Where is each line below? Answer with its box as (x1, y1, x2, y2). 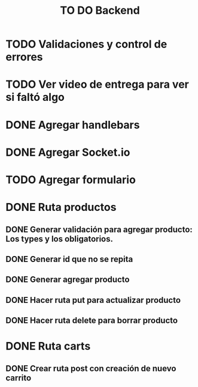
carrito (5, 373, 32, 383)
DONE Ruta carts (5, 340, 91, 353)
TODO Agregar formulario (5, 172, 136, 186)
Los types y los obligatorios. (5, 234, 113, 244)
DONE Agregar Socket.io (5, 145, 130, 159)
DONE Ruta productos (5, 201, 117, 214)
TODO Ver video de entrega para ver (5, 78, 189, 91)
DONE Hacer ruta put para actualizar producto (5, 295, 181, 305)
